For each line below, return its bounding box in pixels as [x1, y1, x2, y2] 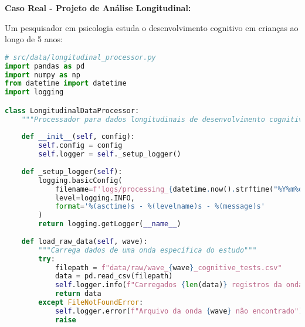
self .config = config [38, 141, 123, 150]
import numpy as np [5, 70, 80, 79]
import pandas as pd [5, 62, 85, 70]
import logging [5, 88, 64, 97]
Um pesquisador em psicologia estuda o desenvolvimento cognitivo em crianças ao [5, 21, 299, 33]
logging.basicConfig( [38, 176, 123, 185]
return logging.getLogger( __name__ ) [38, 220, 181, 229]
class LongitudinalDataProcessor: [5, 106, 140, 115]
